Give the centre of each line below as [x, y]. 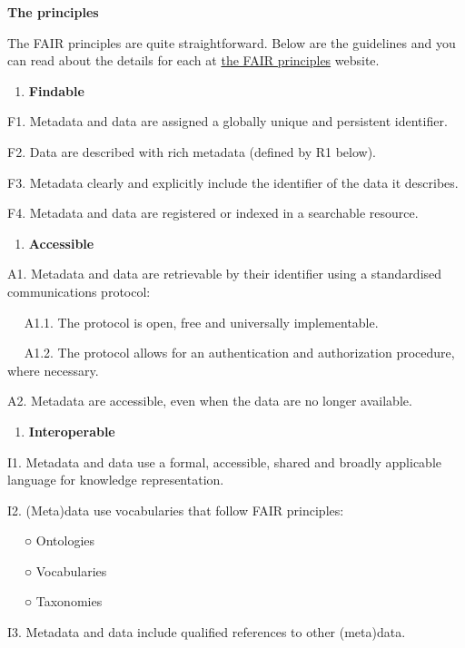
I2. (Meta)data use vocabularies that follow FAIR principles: [176, 510]
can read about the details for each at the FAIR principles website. [193, 60]
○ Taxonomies [63, 601]
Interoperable [72, 431]
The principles [53, 12]
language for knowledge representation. [116, 480]
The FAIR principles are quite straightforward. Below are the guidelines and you [232, 42]
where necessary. [53, 370]
